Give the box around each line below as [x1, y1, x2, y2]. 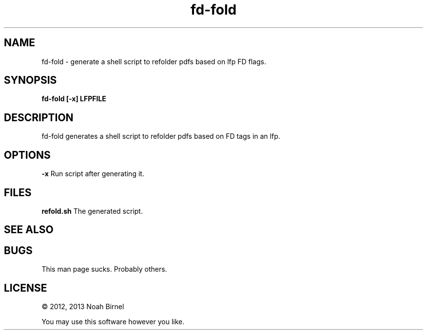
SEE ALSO [4, 223, 54, 236]
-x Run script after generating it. [41, 169, 144, 178]
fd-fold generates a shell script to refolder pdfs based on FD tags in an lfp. [41, 132, 280, 141]
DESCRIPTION [4, 111, 74, 124]
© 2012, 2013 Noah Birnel [41, 302, 124, 311]
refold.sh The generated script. [41, 206, 143, 215]
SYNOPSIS [4, 74, 57, 87]
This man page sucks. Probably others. [41, 265, 167, 274]
